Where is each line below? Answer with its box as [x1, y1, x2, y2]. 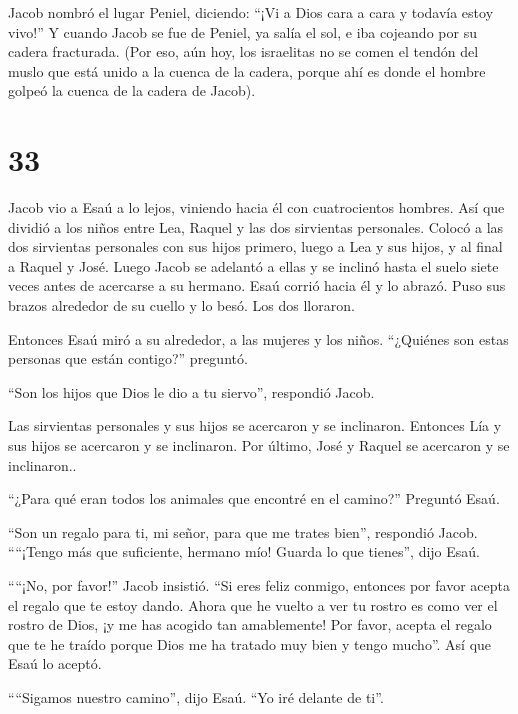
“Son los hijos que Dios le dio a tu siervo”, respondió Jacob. [8, 381, 375, 402]
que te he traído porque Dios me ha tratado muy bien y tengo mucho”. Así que [8, 633, 492, 654]
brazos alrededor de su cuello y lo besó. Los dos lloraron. [8, 295, 355, 316]
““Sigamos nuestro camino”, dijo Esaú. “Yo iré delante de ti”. [8, 686, 384, 707]
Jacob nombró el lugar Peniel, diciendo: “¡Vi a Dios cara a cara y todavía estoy [8, 2, 494, 22]
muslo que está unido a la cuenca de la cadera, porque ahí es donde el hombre [8, 60, 486, 81]
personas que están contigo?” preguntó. [8, 348, 248, 369]
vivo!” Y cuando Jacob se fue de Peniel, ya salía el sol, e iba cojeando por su [8, 21, 477, 42]
